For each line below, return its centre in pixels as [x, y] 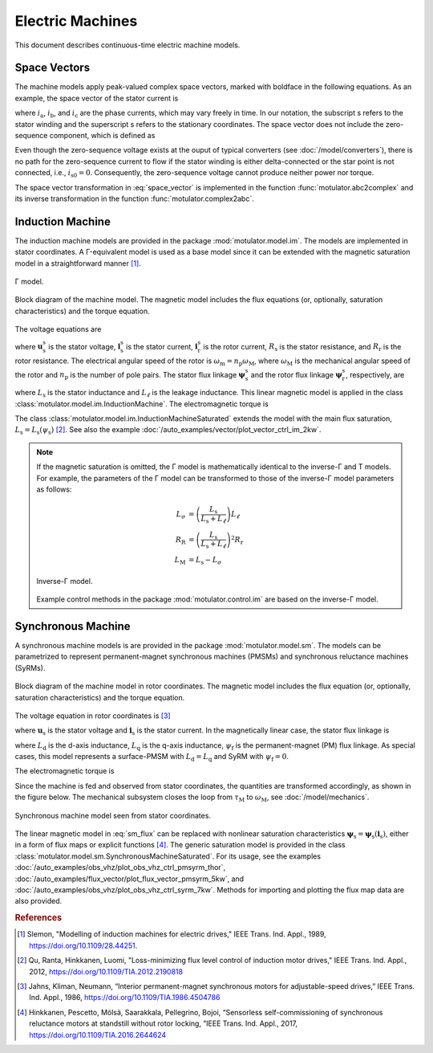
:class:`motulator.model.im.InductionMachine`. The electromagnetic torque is [142, 404]
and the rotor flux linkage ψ [296, 374]
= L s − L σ [205, 561]
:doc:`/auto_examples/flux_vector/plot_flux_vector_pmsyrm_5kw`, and [129, 879]
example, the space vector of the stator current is [97, 98]
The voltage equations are [58, 329]
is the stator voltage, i [85, 346]
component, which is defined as [102, 136]
